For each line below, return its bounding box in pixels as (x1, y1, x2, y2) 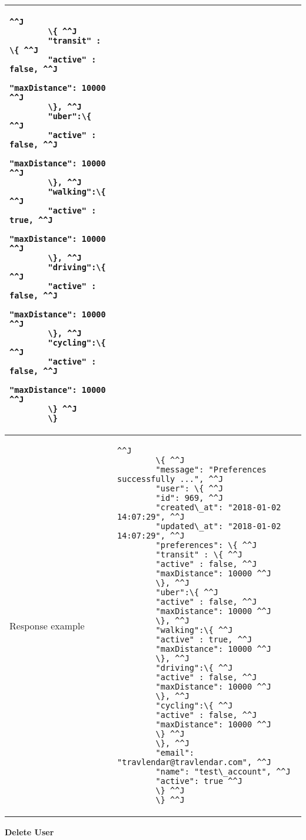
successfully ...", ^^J (117, 474, 224, 484)
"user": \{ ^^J (155, 484, 224, 493)
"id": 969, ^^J (155, 493, 224, 503)
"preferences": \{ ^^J (155, 540, 257, 550)
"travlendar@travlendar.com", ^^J (117, 757, 271, 767)
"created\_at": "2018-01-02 (155, 503, 281, 512)
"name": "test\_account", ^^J (155, 767, 291, 776)
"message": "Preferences (155, 465, 267, 474)
